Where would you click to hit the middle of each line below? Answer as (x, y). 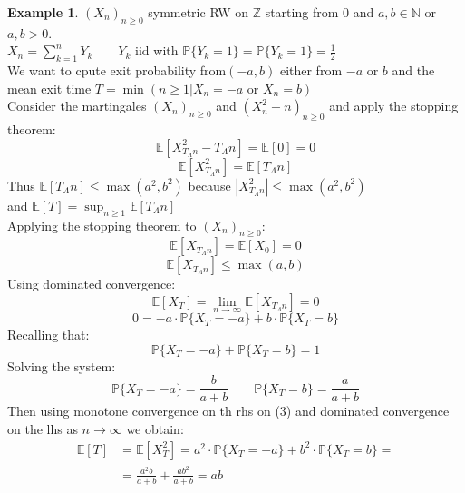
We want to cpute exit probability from (117, 70)
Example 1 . (43, 12)
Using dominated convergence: (92, 284)
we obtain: (155, 429)
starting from (302, 12)
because (209, 185)
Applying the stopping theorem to (102, 225)
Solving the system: (62, 365)
